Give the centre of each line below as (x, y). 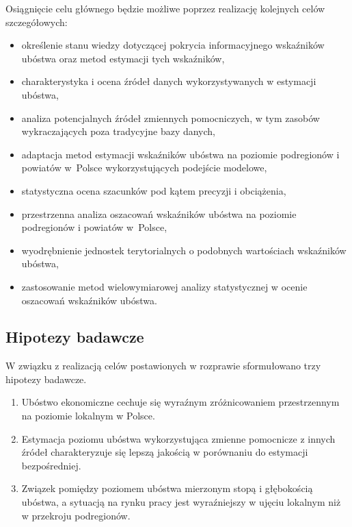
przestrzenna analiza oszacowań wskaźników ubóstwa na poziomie (159, 213)
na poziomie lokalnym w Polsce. (88, 416)
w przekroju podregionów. (76, 515)
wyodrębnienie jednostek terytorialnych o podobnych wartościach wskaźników (184, 250)
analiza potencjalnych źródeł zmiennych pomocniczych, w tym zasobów (171, 118)
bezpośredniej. (51, 465)
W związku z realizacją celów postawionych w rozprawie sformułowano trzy (163, 366)
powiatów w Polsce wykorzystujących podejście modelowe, (144, 168)
